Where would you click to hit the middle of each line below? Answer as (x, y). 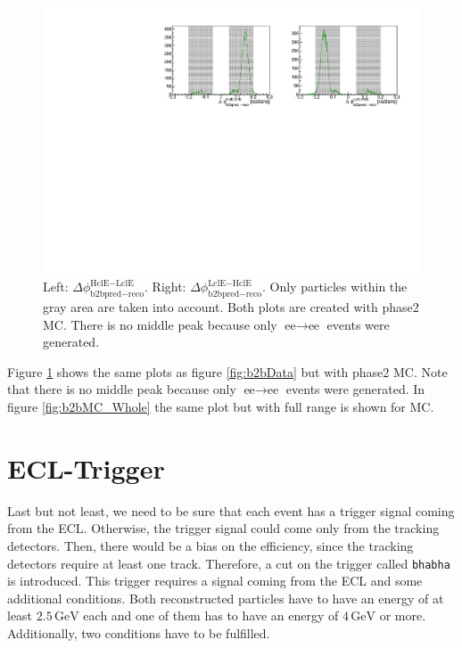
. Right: (165, 287)
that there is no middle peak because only (122, 389)
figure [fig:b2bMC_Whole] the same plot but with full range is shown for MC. (221, 407)
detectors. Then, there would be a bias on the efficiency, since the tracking (210, 545)
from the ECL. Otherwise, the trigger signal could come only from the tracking (223, 528)
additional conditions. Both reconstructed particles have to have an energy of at (226, 598)
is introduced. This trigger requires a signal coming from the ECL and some (215, 581)
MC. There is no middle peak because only (160, 324)
